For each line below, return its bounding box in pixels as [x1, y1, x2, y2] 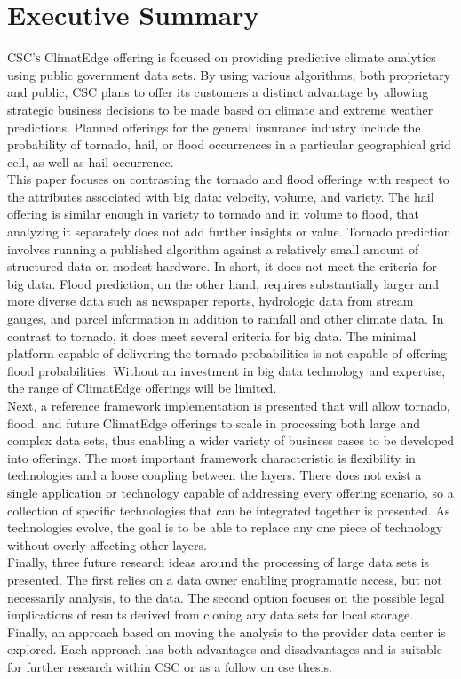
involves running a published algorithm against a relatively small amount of [7, 239, 419, 258]
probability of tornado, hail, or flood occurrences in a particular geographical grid [7, 135, 451, 154]
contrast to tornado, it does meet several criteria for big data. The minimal [7, 326, 417, 345]
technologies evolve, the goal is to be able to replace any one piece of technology [7, 518, 443, 537]
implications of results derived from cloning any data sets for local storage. [7, 605, 414, 624]
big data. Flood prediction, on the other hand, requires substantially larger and [7, 274, 440, 292]
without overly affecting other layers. [7, 535, 207, 554]
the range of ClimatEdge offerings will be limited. [7, 379, 277, 397]
